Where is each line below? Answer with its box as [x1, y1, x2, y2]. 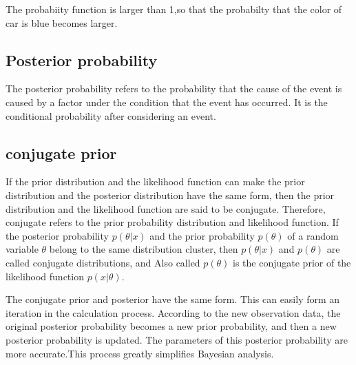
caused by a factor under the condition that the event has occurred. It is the [6, 94, 328, 109]
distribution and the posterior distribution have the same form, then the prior [6, 187, 335, 202]
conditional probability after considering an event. [6, 108, 216, 123]
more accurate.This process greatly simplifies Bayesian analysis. [6, 346, 274, 360]
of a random [287, 228, 339, 242]
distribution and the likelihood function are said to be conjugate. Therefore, [6, 201, 326, 216]
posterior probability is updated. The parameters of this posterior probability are [6, 332, 348, 346]
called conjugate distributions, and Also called [6, 255, 200, 269]
